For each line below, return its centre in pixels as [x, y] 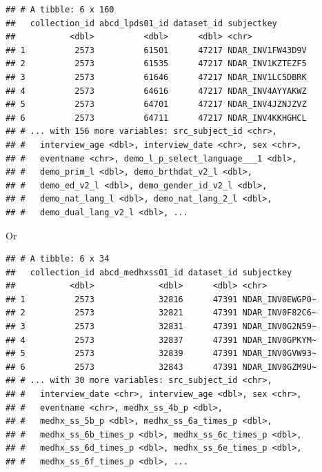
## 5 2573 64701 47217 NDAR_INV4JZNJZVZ [156, 105]
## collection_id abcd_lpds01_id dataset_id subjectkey [141, 23]
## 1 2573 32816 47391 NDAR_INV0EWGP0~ [161, 299]
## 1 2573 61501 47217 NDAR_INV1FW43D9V [156, 50]
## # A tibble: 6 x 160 [60, 10]
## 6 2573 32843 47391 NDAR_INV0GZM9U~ [161, 367]
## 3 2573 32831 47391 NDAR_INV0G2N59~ [161, 327]
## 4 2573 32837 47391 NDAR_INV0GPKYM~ [161, 340]
